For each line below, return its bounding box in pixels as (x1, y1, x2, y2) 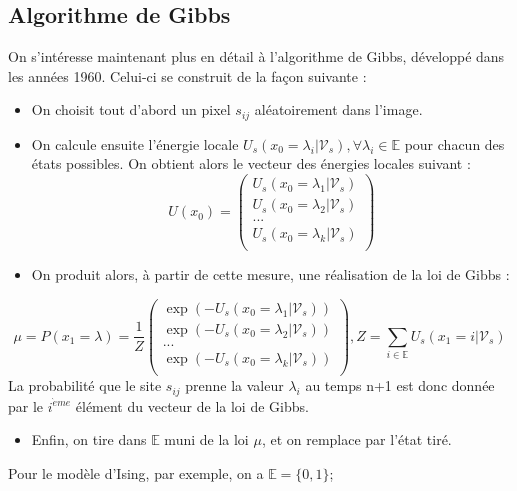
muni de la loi (164, 429, 249, 450)
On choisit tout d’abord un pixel (31, 99, 231, 120)
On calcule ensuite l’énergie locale (31, 133, 239, 154)
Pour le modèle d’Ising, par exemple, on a (8, 462, 264, 483)
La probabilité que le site (8, 375, 162, 396)
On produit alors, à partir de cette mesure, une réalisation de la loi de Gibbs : (31, 264, 510, 285)
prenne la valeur (185, 375, 284, 396)
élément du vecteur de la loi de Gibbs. (75, 395, 309, 416)
